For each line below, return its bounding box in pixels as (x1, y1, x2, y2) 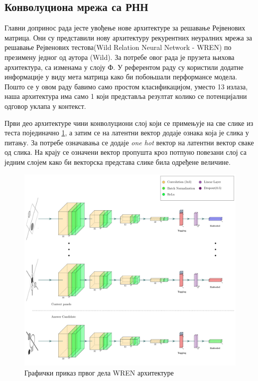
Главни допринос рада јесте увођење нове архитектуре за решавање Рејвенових (4, 22, 246, 33)
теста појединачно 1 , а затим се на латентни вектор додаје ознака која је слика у (4, 127, 249, 138)
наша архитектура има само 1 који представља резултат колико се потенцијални (4, 91, 247, 101)
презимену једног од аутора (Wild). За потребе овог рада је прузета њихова (4, 51, 235, 62)
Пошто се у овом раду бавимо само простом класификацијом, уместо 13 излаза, (4, 81, 248, 91)
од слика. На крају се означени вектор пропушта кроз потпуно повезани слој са (4, 147, 247, 157)
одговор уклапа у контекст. (4, 100, 86, 111)
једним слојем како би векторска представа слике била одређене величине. (4, 156, 231, 167)
